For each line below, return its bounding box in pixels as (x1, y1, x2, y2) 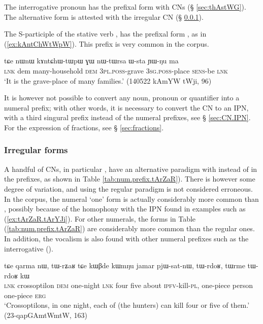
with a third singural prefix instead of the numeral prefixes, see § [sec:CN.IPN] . (4, 112, 251, 123)
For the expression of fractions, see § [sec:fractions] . (4, 122, 164, 132)
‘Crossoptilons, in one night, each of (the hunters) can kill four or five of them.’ (4, 300, 250, 310)
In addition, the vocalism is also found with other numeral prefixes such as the (4, 233, 249, 243)
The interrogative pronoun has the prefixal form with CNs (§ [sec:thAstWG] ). (4, 2, 246, 12)
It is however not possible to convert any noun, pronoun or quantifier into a (4, 92, 240, 103)
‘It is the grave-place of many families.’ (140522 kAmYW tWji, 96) (4, 75, 212, 86)
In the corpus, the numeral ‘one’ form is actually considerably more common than (4, 193, 259, 204)
